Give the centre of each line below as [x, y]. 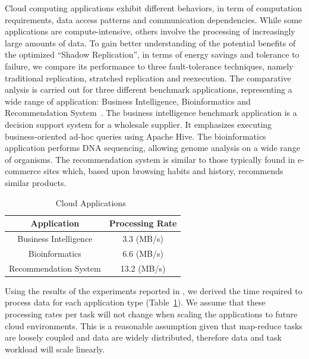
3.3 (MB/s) [143, 238]
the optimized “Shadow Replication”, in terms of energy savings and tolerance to [152, 54]
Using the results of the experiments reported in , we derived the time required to [154, 290]
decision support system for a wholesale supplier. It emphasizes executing [138, 124]
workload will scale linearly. [55, 349]
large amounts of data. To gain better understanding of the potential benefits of [150, 42]
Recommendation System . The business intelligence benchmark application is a [151, 113]
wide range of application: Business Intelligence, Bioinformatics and [128, 101]
